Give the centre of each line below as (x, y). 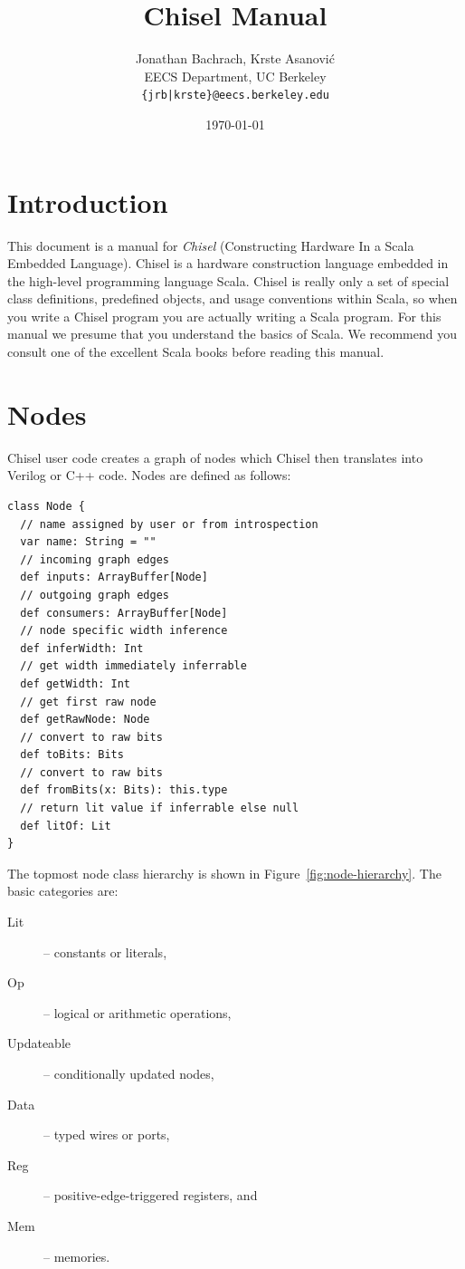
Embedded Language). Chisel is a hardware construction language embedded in (228, 263)
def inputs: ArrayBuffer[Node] (114, 577)
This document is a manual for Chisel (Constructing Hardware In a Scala (211, 245)
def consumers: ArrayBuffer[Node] (124, 613)
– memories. (77, 1256)
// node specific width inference (124, 631)
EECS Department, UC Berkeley (235, 76)
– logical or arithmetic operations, (138, 1012)
